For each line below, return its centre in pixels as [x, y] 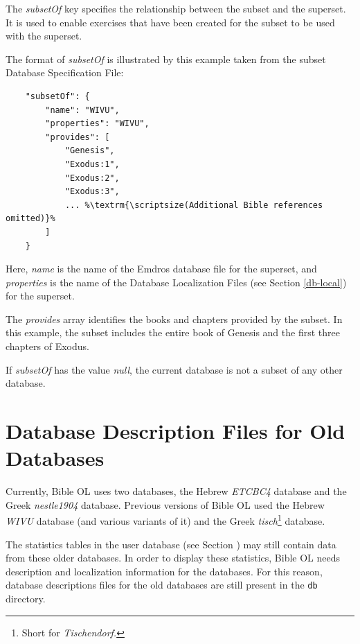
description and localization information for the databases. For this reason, [164, 571]
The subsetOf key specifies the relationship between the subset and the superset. [176, 8]
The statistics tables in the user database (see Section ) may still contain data [171, 544]
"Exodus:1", [92, 164]
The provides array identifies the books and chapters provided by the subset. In [174, 319]
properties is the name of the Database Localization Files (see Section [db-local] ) [176, 282]
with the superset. [44, 36]
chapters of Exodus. [47, 346]
